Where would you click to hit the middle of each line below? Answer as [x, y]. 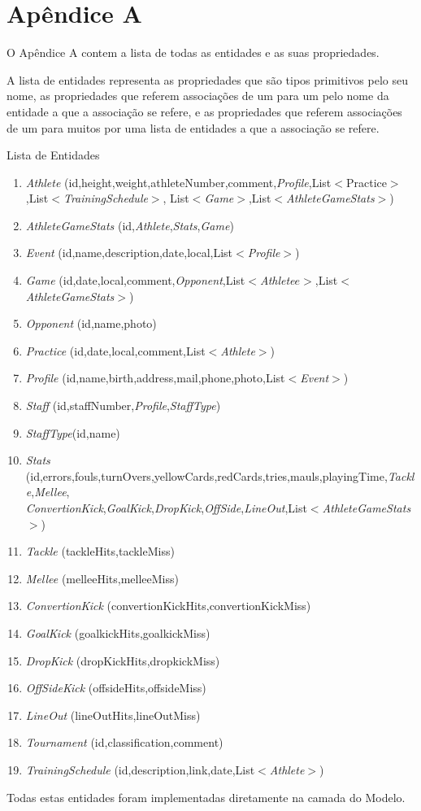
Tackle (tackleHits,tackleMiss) [100, 551]
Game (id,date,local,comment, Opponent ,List [135, 280]
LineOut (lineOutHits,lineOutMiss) [113, 715]
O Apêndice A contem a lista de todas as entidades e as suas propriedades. [193, 52]
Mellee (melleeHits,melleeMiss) [102, 578]
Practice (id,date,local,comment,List [115, 350]
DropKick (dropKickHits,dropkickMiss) [123, 660]
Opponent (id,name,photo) [91, 323]
